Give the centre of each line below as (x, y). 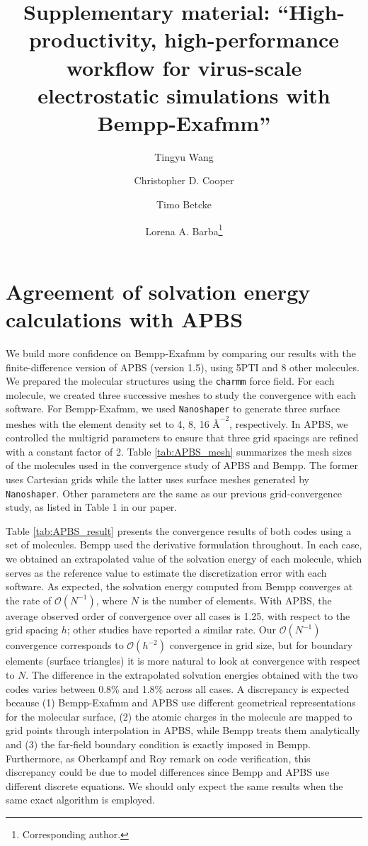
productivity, (93, 39)
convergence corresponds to (65, 645)
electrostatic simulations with (184, 95)
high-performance (252, 39)
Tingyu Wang (184, 156)
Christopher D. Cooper (184, 180)
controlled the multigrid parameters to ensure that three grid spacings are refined (182, 438)
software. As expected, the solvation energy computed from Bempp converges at (179, 586)
